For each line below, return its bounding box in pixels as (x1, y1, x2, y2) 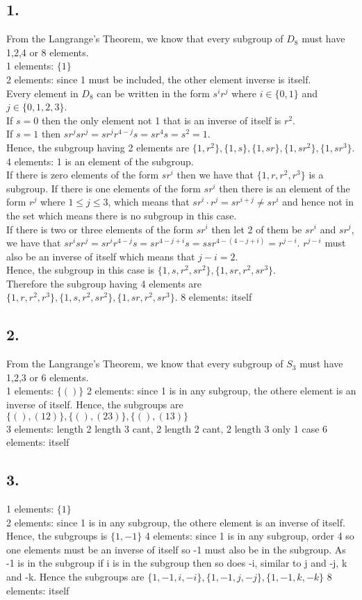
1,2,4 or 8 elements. (6, 44, 89, 59)
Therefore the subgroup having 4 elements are (6, 276, 202, 290)
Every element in (6, 85, 79, 100)
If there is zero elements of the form (6, 167, 159, 182)
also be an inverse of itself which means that (6, 249, 195, 263)
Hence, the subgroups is (6, 528, 108, 543)
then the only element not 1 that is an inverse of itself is (41, 112, 281, 127)
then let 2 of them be (211, 222, 302, 236)
